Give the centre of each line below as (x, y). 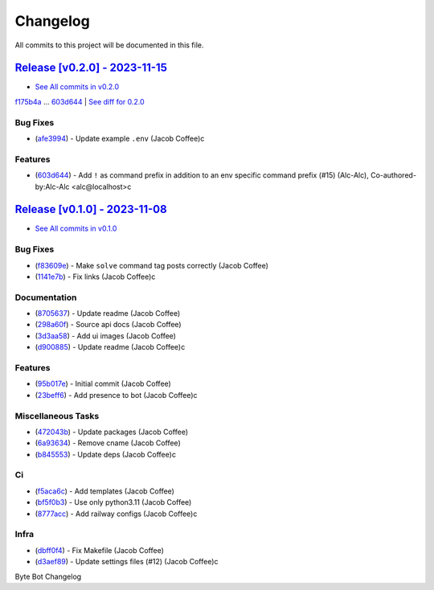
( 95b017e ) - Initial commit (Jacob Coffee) (103, 384)
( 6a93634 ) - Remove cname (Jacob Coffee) (108, 443)
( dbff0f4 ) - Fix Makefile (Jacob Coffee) (100, 550)
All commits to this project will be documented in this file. (109, 45)
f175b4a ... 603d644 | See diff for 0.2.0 (80, 101)
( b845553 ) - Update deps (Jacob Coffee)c (106, 454)
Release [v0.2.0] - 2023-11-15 (91, 68)
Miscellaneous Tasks (57, 416)
